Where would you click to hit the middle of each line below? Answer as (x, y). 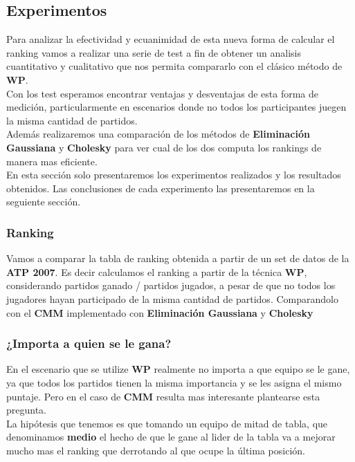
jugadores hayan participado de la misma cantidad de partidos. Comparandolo (172, 298)
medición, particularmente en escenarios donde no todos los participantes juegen (176, 107)
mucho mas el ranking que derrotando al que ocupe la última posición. (156, 450)
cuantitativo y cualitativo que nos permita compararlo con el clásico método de (174, 66)
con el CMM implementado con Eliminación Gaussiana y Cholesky (160, 312)
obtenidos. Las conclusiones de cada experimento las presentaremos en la (161, 188)
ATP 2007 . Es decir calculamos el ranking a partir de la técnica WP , (157, 271)
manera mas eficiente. (52, 161)
